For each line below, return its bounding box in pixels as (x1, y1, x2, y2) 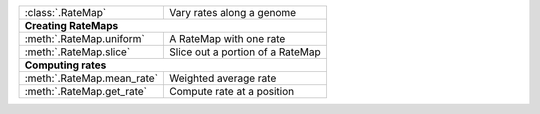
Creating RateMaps (24, 19, 119, 32)
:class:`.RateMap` (24, 6, 107, 19)
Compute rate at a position (169, 85, 295, 98)
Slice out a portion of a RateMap (169, 45, 321, 59)
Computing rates (24, 58, 107, 72)
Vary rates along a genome (169, 6, 297, 19)
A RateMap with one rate (169, 32, 286, 45)
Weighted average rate (169, 71, 277, 85)
